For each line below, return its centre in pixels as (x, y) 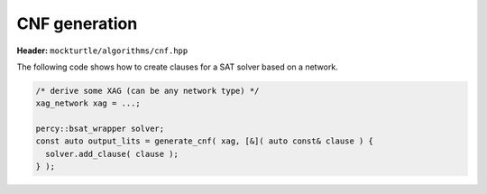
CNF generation (77, 23)
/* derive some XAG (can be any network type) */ (147, 91)
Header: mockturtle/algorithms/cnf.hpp (102, 51)
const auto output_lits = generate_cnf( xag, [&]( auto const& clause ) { (205, 141)
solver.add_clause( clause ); (112, 154)
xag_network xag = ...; (88, 103)
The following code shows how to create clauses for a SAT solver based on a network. (177, 67)
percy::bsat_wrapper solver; (100, 129)
